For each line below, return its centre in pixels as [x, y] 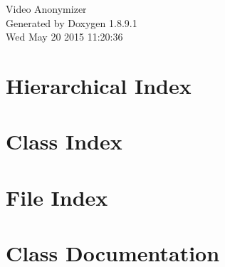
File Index [57, 197]
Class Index [64, 141]
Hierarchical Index [99, 85]
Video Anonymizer [46, 9]
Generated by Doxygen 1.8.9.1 [72, 22]
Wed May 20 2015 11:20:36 [64, 37]
